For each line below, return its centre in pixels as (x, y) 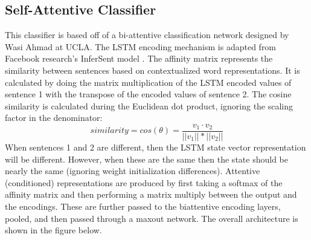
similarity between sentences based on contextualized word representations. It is (152, 70)
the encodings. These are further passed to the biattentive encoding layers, (143, 206)
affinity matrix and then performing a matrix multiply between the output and (151, 194)
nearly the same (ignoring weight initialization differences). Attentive (133, 171)
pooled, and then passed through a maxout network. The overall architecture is (152, 218)
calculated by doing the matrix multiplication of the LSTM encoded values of (148, 82)
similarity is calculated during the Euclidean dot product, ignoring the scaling (149, 105)
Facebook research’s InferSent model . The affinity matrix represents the (139, 58)
